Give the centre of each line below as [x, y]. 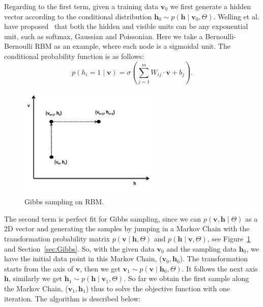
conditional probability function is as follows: [74, 56]
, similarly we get [35, 278]
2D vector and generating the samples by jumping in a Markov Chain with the [127, 228]
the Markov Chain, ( [36, 288]
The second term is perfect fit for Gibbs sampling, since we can [103, 218]
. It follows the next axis [220, 268]
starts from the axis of [39, 268]
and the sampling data [202, 248]
